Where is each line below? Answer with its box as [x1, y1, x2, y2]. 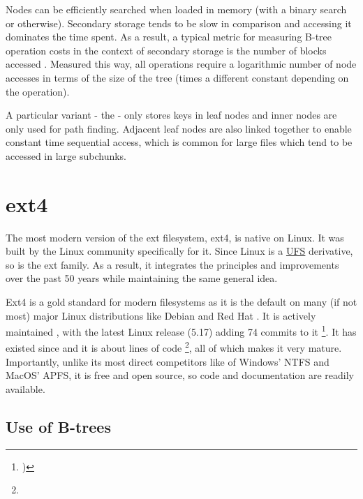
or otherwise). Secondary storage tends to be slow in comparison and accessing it [6, 15, 352, 30]
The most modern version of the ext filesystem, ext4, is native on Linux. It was [6, 230, 344, 244]
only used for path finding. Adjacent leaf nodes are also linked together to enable [6, 121, 352, 135]
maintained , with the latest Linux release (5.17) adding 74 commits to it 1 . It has [6, 322, 357, 338]
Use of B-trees [6, 415, 111, 437]
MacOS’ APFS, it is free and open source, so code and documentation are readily [6, 368, 354, 382]
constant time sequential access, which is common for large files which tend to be [6, 135, 353, 149]
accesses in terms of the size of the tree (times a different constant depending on [6, 70, 349, 84]
